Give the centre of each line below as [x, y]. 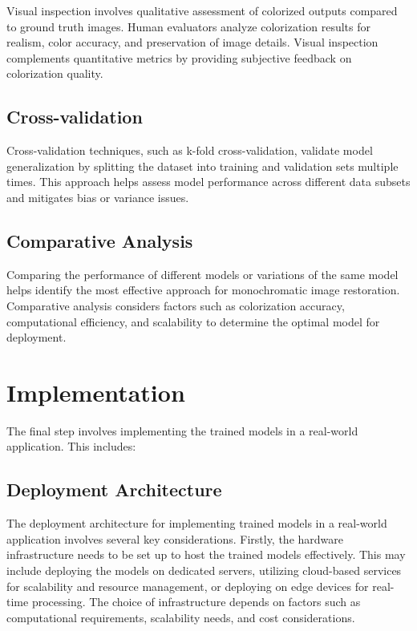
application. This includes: [71, 446]
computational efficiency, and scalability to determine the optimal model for [193, 321]
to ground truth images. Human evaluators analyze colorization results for [189, 26]
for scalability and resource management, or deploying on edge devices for [188, 586]
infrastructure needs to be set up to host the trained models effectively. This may [206, 554]
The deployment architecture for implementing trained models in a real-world [197, 523]
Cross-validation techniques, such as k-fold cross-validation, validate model [190, 150]
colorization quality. [55, 73]
